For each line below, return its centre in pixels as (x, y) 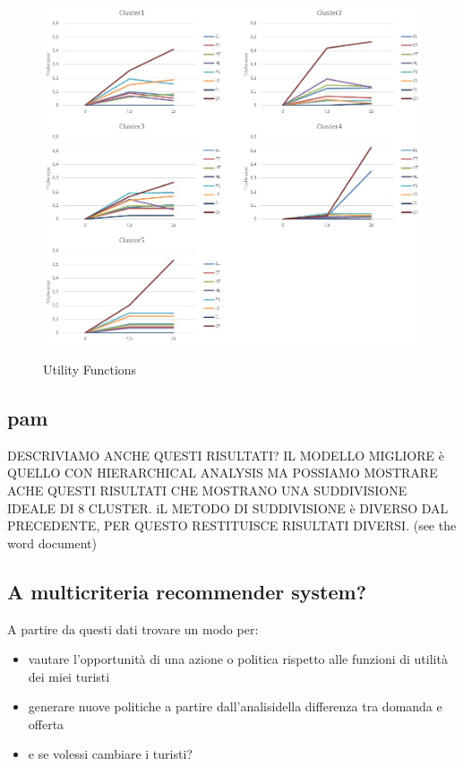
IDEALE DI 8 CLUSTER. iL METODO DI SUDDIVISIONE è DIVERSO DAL (228, 508)
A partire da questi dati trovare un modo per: (133, 628)
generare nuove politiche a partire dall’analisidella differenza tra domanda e (235, 706)
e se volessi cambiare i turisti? (110, 754)
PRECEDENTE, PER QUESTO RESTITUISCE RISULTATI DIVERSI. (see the (232, 525)
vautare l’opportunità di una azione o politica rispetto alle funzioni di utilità (238, 659)
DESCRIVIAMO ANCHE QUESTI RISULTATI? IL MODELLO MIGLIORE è (226, 455)
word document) (52, 542)
